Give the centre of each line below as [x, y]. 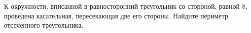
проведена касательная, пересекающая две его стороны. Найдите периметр [116, 15]
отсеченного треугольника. [44, 25]
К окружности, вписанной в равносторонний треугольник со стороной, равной [122, 6]
